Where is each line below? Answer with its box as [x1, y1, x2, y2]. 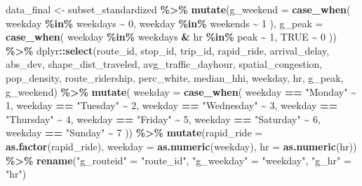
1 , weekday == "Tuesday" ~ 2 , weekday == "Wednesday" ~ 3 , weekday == [6, 98, 338, 113]
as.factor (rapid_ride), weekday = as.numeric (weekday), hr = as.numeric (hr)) [6, 138, 357, 153]
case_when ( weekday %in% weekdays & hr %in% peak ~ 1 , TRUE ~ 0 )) [6, 29, 337, 44]
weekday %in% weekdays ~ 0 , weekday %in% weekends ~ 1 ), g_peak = [6, 15, 323, 30]
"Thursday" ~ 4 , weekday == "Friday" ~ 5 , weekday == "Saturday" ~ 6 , [6, 111, 321, 126]
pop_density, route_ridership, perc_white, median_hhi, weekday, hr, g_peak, [6, 70, 344, 85]
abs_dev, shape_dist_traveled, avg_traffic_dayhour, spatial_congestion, [6, 57, 323, 71]
